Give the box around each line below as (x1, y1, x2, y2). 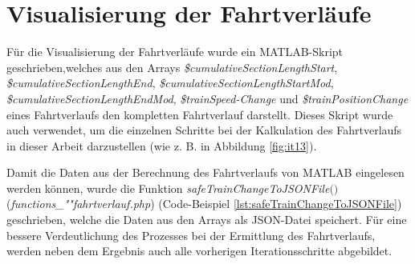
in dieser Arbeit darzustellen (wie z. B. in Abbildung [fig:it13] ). (6, 137, 317, 154)
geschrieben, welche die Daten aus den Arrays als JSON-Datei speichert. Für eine (6, 211, 407, 228)
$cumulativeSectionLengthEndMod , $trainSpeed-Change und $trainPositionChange (6, 90, 409, 106)
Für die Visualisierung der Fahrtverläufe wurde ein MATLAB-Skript (6, 43, 344, 60)
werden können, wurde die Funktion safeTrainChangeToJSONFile (6, 179, 330, 196)
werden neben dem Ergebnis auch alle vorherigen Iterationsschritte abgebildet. (6, 242, 393, 259)
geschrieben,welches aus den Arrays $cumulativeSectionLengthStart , (6, 58, 338, 75)
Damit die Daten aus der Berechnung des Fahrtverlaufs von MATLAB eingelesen (6, 164, 405, 181)
